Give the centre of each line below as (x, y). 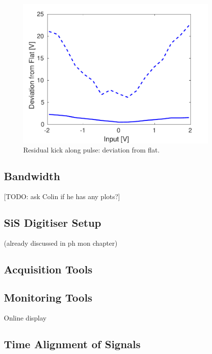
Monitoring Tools (48, 297)
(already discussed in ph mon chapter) (61, 243)
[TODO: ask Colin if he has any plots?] (62, 196)
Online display (25, 318)
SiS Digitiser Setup (53, 222)
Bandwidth (32, 176)
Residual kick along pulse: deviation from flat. (91, 150)
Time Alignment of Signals (72, 344)
